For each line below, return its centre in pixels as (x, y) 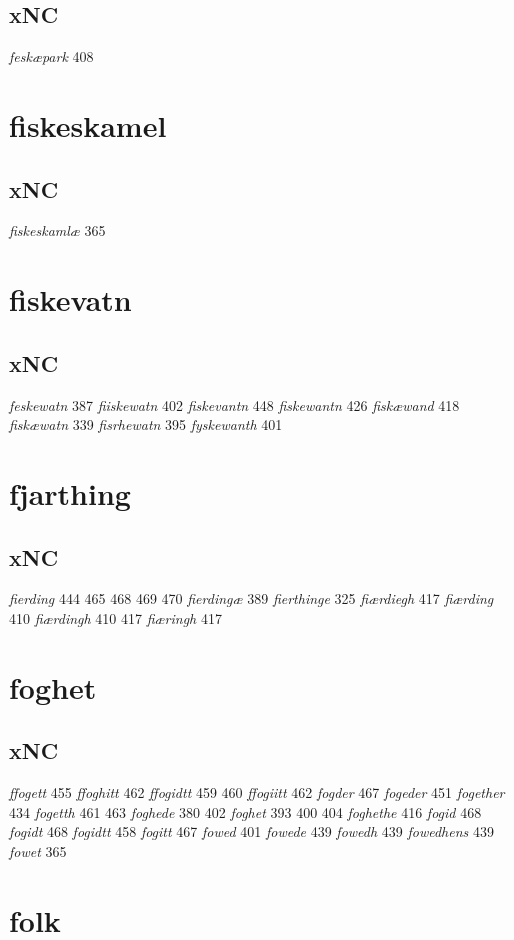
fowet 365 (38, 850)
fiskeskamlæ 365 (57, 230)
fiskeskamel (88, 124)
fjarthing (70, 492)
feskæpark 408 (51, 56)
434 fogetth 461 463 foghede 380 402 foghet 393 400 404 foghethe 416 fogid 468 (245, 811)
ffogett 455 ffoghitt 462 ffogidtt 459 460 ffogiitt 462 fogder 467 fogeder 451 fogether (257, 792)
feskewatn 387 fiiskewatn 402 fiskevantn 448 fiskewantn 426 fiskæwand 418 (234, 404)
